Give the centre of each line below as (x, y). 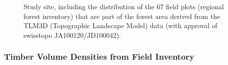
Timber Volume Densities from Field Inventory (99, 57)
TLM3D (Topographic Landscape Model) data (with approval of (121, 25)
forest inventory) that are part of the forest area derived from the (122, 16)
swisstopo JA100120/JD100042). (72, 35)
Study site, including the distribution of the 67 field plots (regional (124, 6)
